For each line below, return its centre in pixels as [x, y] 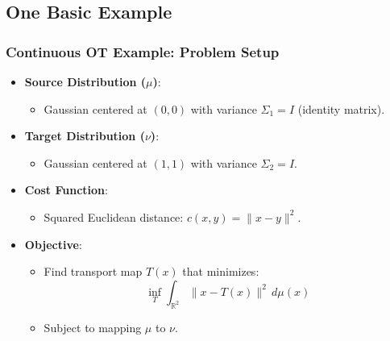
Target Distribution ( [85, 136]
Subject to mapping [93, 327]
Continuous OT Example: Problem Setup [143, 51]
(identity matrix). [341, 108]
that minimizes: [221, 271]
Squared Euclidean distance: [114, 216]
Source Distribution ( [85, 81]
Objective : [53, 244]
